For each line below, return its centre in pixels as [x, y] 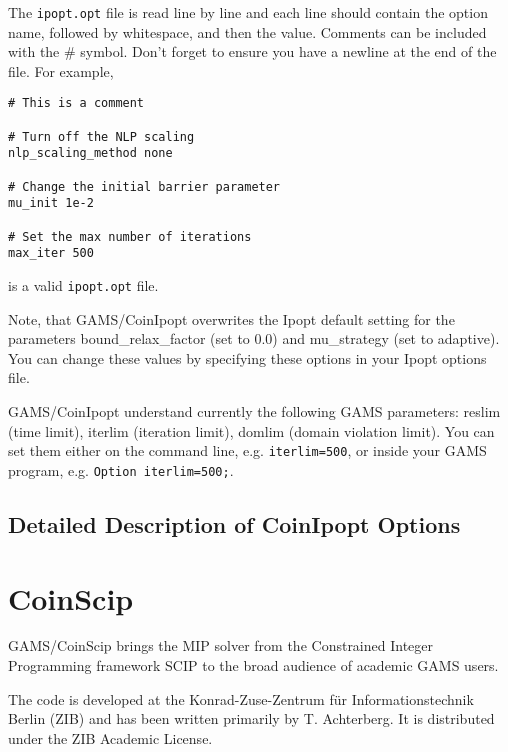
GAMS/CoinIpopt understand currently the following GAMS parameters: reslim [254, 411]
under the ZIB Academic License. [110, 737]
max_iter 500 [51, 253]
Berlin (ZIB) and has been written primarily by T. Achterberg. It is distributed [251, 718]
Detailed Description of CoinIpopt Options [234, 523]
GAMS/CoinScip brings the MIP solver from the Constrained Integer [221, 645]
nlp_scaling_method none [90, 153]
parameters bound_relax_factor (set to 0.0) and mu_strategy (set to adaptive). [254, 338]
